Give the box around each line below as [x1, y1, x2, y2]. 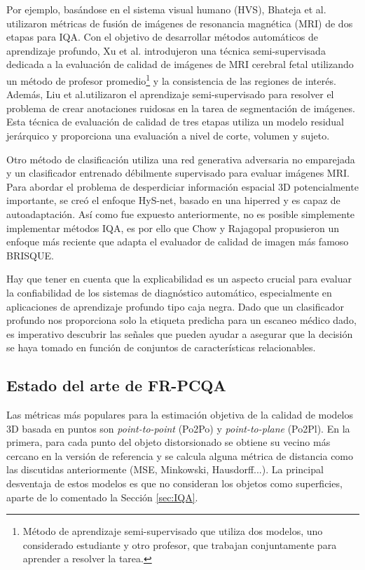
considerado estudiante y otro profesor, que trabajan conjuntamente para [22, 537, 337, 552]
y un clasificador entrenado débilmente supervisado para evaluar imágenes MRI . [6, 165, 350, 180]
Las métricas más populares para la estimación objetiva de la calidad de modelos [6, 407, 354, 422]
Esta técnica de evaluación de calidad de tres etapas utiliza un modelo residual [6, 114, 345, 129]
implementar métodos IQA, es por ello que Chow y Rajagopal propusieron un [6, 220, 340, 235]
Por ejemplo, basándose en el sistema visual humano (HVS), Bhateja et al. [6, 2, 326, 16]
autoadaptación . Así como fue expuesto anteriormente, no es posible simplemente [6, 206, 355, 221]
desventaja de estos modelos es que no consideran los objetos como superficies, [6, 476, 343, 491]
